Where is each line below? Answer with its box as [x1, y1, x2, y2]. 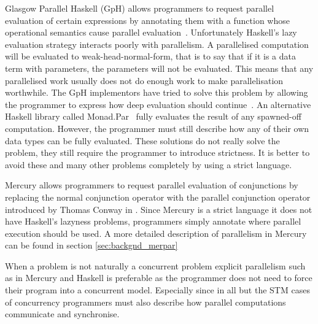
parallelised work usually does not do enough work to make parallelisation [5, 74, 284, 87]
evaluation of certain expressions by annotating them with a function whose [5, 13, 290, 26]
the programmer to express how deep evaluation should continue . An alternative [5, 98, 311, 110]
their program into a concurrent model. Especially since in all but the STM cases [5, 283, 310, 296]
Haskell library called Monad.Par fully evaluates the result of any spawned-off [5, 110, 301, 123]
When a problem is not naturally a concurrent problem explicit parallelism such [5, 259, 306, 272]
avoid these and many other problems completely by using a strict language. [5, 158, 292, 171]
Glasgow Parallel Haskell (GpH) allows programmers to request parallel [5, 2, 274, 14]
